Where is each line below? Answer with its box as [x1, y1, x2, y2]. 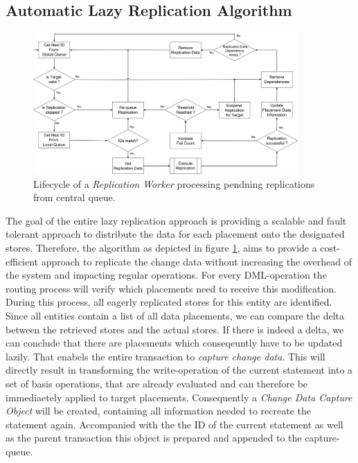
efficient [6, 254, 39, 268]
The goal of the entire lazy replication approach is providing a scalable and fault [6, 213, 347, 227]
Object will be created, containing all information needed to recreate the [6, 403, 311, 418]
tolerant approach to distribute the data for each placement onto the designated [6, 227, 345, 241]
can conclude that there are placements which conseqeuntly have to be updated [6, 335, 343, 350]
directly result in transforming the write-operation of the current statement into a [6, 362, 353, 377]
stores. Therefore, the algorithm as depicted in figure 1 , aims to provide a [6, 241, 317, 254]
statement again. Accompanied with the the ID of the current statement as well [6, 417, 343, 431]
